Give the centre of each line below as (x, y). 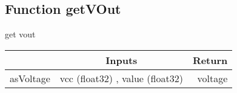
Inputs (122, 60)
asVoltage (30, 78)
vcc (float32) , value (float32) (121, 78)
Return (210, 60)
